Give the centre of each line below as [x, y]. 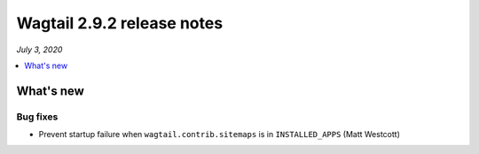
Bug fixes [37, 117]
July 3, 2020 [39, 50]
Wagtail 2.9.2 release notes [120, 23]
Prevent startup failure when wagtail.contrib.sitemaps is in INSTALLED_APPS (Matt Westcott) [220, 135]
